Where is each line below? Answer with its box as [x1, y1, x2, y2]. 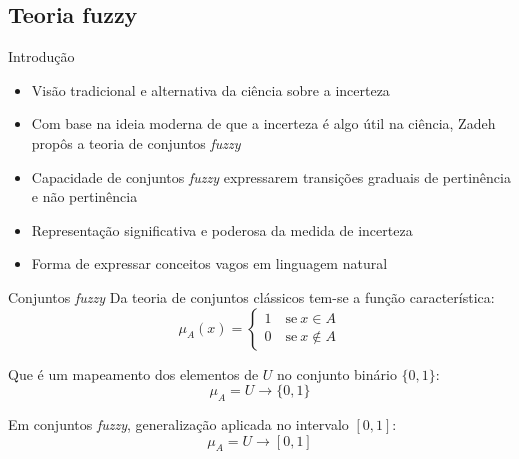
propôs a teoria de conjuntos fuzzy [31, 132, 241, 153]
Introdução [8, 46, 75, 67]
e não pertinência [31, 186, 138, 207]
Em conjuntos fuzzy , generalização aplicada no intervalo [8, 413, 349, 434]
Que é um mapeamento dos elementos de [8, 363, 259, 384]
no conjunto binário [277, 363, 397, 384]
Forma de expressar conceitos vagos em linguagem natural [31, 253, 388, 274]
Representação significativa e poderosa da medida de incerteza [31, 219, 413, 240]
